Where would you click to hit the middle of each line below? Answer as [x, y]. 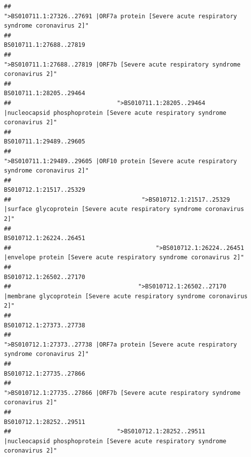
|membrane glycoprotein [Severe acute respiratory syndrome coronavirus [126, 296]
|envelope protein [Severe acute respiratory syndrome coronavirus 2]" [124, 258]
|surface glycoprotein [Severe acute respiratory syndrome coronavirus [124, 209]
